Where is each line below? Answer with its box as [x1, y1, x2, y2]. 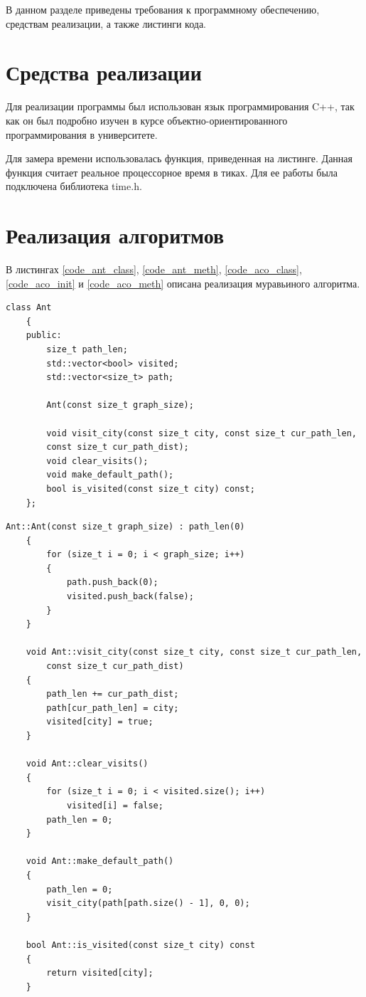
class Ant [6, 302, 52, 313]
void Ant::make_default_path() [26, 856, 174, 867]
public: [26, 330, 62, 341]
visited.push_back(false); [66, 591, 194, 602]
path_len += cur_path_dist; [46, 689, 179, 700]
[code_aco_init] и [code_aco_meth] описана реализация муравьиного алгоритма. [6, 275, 360, 290]
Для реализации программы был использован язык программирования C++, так [6, 99, 355, 114]
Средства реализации [6, 58, 202, 87]
